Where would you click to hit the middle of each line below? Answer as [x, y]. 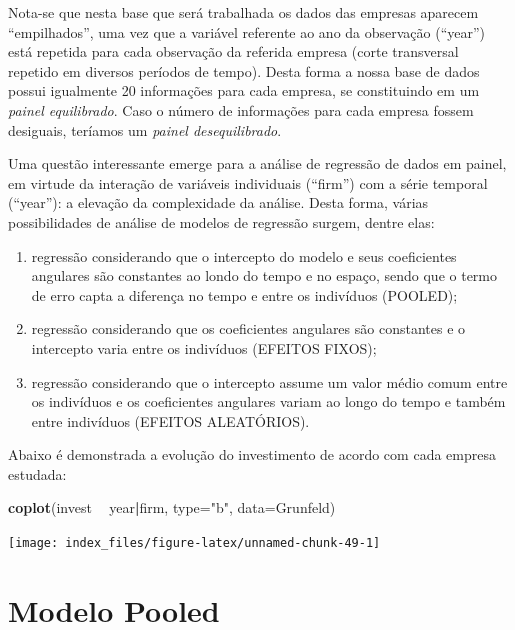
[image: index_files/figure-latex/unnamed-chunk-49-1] [194, 543]
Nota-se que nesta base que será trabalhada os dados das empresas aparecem [243, 12]
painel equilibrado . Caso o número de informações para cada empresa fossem [241, 109]
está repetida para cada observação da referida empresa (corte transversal [233, 51]
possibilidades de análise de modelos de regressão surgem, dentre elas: [221, 221]
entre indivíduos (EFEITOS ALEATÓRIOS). [170, 420]
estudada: [37, 473]
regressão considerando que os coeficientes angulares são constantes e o [248, 328]
